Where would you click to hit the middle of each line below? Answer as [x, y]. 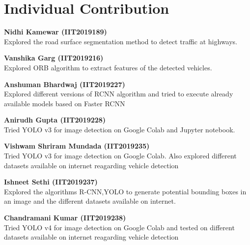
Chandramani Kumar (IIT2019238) [65, 218]
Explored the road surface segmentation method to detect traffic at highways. [121, 41]
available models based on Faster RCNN [65, 103]
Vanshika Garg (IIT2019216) [54, 58]
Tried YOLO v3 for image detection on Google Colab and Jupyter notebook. [120, 129]
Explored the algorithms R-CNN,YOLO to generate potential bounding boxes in [125, 191]
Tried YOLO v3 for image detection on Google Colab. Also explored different [120, 156]
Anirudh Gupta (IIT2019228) [55, 120]
